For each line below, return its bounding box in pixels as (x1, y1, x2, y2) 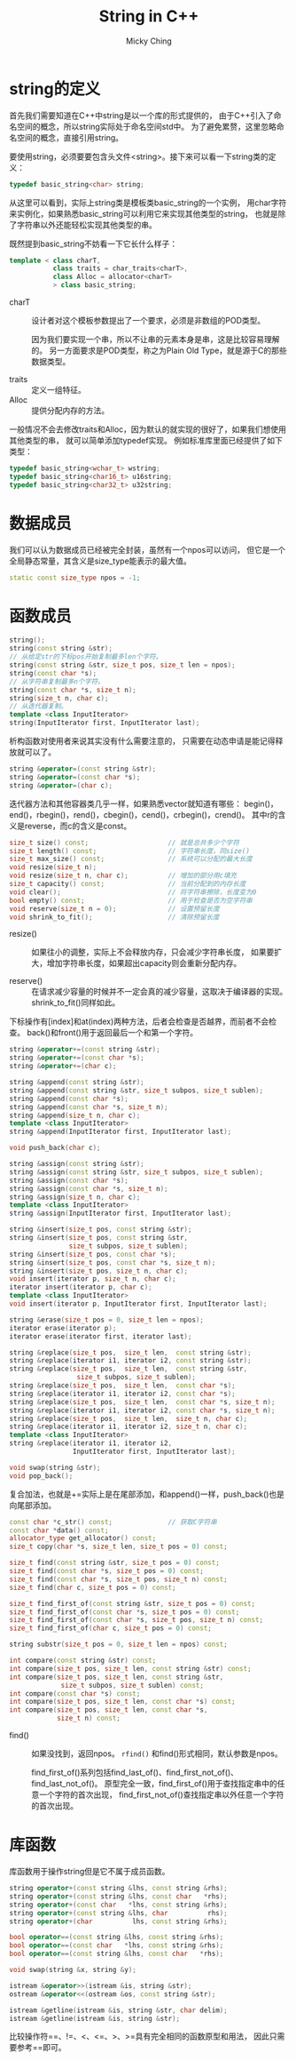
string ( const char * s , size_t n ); (9, 685, 137, 694)
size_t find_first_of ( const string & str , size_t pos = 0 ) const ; (9, 1599, 256, 1608)
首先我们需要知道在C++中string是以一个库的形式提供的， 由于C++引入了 (9, 109, 275, 121)
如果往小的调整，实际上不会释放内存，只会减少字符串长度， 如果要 (31, 947, 275, 957)
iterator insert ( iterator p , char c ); (9, 1282, 152, 1292)
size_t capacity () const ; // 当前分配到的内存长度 (9, 880, 246, 889)
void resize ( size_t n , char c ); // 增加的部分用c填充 (9, 871, 238, 881)
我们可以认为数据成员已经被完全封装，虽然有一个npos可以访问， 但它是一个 (9, 544, 286, 555)
